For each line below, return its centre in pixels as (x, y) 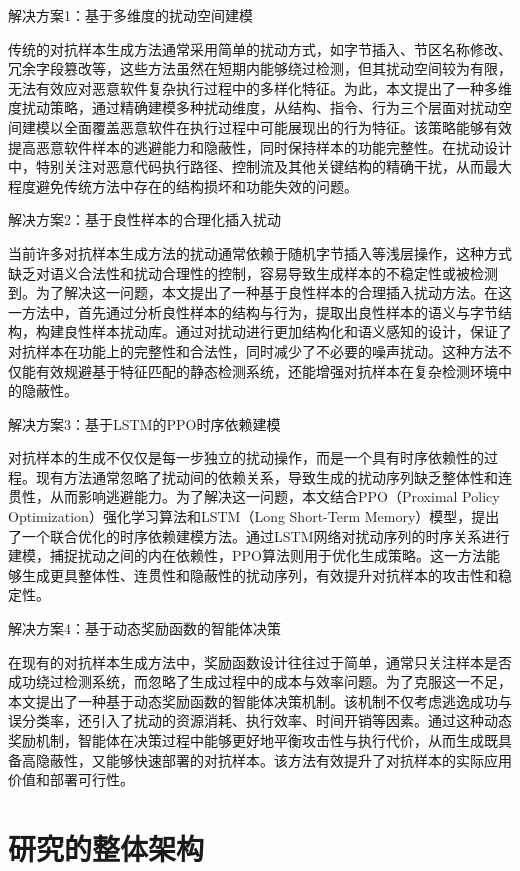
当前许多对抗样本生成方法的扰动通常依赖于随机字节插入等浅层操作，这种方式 (260, 252)
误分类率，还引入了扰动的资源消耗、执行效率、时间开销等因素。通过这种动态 (260, 720)
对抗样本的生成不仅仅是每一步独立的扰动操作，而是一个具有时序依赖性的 (246, 457)
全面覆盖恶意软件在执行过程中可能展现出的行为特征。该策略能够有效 (287, 126)
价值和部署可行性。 (71, 779)
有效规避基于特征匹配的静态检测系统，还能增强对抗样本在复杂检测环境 (266, 370)
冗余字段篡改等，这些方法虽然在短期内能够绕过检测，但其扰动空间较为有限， (260, 68)
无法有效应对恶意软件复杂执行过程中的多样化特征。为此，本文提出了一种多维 (260, 87)
